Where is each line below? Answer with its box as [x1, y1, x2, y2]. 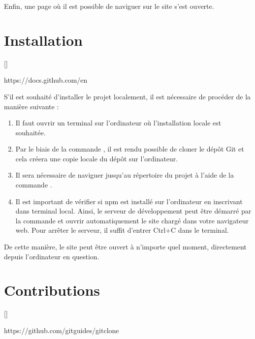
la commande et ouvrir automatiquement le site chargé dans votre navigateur [15, 215, 249, 225]
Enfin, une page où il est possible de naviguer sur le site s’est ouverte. [4, 1, 214, 11]
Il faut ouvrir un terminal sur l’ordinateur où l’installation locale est [15, 118, 222, 128]
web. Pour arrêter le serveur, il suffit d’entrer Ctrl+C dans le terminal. [15, 225, 229, 235]
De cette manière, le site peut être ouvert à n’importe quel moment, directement [4, 242, 247, 252]
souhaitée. [15, 127, 46, 137]
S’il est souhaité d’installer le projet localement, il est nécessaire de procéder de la [4, 91, 251, 101]
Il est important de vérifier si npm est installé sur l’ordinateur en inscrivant [15, 196, 243, 206]
